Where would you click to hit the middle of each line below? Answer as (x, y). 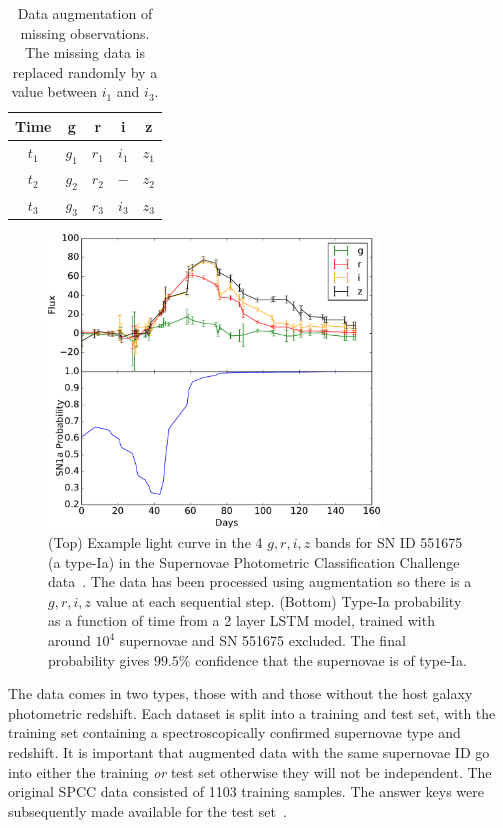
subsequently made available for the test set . (147, 810)
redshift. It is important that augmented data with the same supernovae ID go (249, 752)
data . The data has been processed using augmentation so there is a (260, 581)
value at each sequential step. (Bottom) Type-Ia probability (278, 600)
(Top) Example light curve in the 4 (155, 542)
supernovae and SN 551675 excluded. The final (262, 640)
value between (54, 91)
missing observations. (85, 32)
